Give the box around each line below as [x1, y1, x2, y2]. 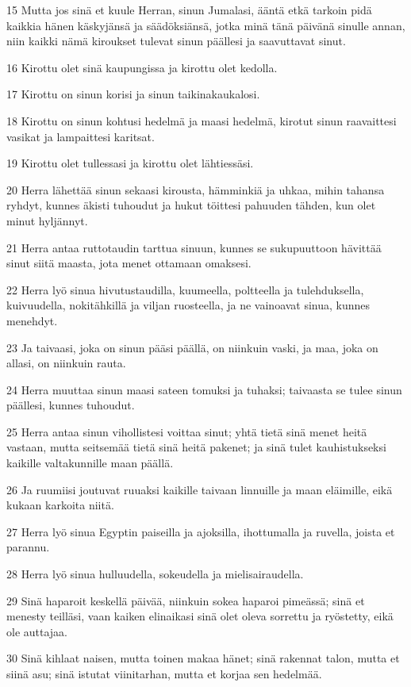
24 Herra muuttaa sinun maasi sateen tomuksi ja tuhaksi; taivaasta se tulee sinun [6, 381, 402, 397]
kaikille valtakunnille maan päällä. [6, 455, 174, 471]
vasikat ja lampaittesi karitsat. [6, 128, 155, 144]
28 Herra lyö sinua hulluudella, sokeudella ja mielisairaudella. [6, 566, 304, 582]
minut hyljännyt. [6, 212, 88, 228]
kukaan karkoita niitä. [6, 497, 114, 513]
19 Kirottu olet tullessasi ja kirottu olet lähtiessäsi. [6, 155, 254, 171]
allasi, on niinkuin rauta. [6, 355, 126, 371]
